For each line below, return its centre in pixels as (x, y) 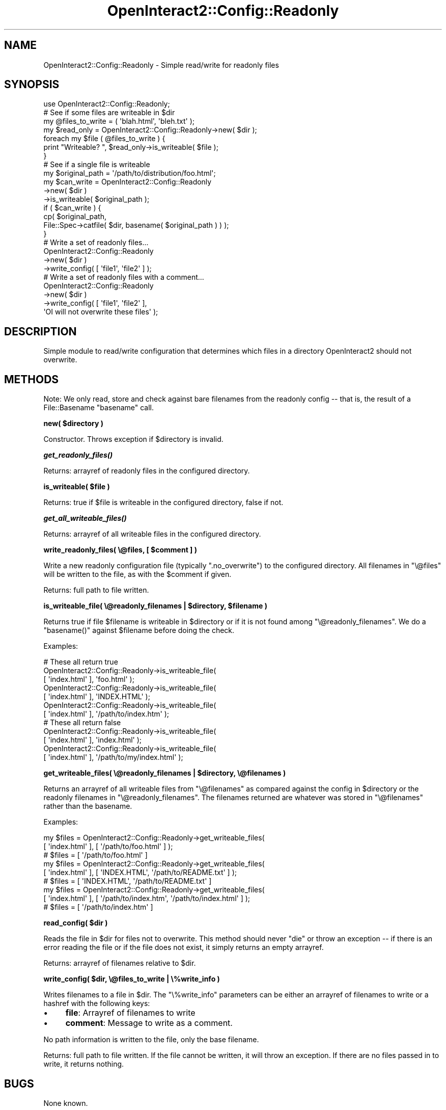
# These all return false (82, 723)
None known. (66, 1103)
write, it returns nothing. (84, 1064)
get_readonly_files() (78, 455)
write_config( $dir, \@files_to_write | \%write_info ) (132, 979)
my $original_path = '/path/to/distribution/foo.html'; (130, 173)
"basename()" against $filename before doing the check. (139, 630)
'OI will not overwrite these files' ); (101, 312)
